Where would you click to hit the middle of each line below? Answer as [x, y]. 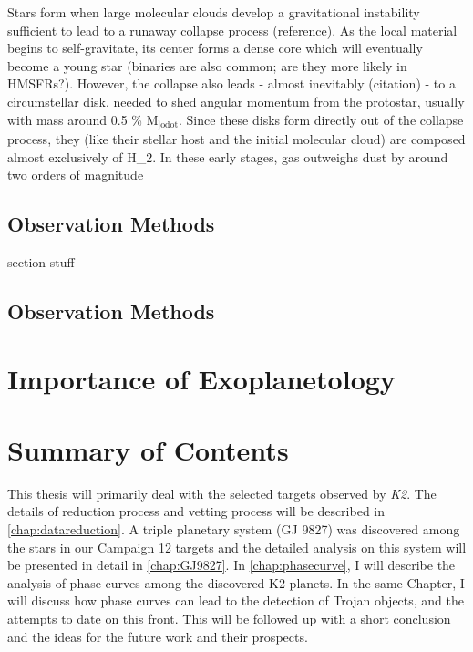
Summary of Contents [148, 449]
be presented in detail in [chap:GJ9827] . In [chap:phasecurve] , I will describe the [231, 565]
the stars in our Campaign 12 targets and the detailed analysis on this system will [237, 547]
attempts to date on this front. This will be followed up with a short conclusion [229, 619]
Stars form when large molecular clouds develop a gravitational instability [214, 12]
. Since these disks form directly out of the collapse [321, 119]
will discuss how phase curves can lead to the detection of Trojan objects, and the [236, 600]
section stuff [41, 262]
